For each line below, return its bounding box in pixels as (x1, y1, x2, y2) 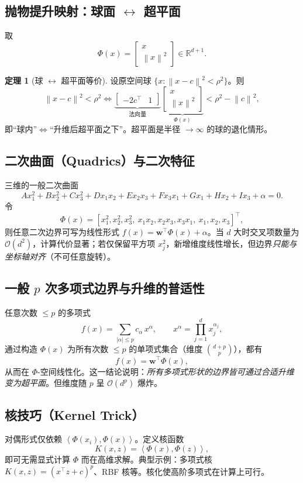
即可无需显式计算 (5, 453, 70, 465)
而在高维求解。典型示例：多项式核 (81, 453, 212, 465)
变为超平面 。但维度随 (5, 377, 87, 389)
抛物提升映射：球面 (5, 2, 115, 20)
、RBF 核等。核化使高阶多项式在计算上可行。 (94, 465, 270, 477)
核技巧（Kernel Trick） (5, 405, 144, 423)
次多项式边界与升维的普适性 (44, 278, 205, 296)
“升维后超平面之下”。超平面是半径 (49, 123, 181, 135)
